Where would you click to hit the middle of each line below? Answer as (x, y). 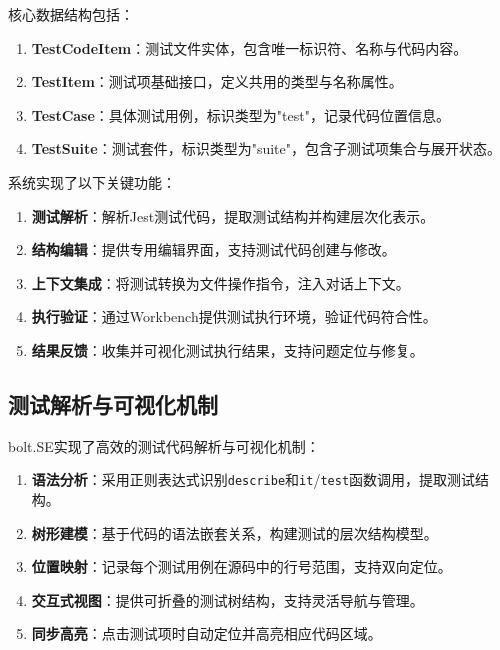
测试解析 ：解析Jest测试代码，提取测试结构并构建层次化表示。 (233, 215)
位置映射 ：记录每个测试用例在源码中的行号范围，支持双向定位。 (241, 566)
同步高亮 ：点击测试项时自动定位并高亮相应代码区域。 (206, 633)
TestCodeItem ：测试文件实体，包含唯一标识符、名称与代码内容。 (249, 47)
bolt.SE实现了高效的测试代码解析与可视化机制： (164, 445)
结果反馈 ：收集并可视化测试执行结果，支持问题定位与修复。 (227, 349)
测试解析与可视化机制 (113, 403)
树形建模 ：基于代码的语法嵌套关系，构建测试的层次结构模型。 (234, 532)
